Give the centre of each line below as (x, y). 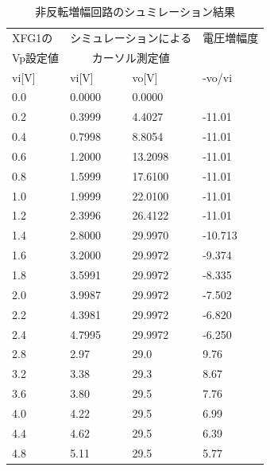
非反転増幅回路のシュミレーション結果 (135, 11)
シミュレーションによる (131, 37)
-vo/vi (218, 77)
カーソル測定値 (131, 57)
